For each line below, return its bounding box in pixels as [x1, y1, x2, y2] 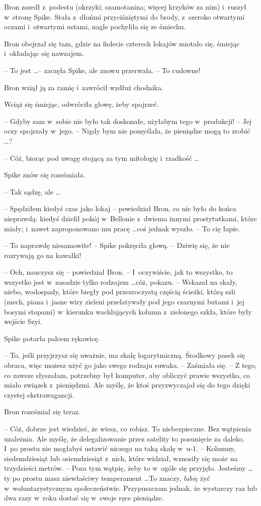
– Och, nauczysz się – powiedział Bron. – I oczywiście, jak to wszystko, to [4, 267, 233, 277]
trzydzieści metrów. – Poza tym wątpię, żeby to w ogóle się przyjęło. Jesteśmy [4, 463, 246, 473]
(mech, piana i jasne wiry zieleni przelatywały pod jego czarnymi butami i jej [4, 296, 244, 307]
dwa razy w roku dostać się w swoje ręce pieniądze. [4, 492, 164, 503]
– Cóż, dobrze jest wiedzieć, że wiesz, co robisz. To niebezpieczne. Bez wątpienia [4, 423, 251, 433]
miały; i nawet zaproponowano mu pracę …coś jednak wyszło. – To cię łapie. [4, 223, 240, 233]
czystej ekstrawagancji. [4, 389, 74, 400]
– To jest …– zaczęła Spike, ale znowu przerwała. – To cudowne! [4, 65, 201, 75]
